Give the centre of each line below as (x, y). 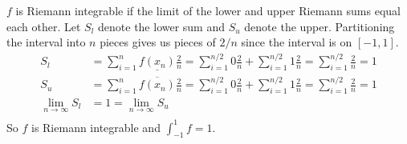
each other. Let (44, 26)
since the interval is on (297, 42)
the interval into (46, 42)
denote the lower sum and (162, 26)
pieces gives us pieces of (158, 42)
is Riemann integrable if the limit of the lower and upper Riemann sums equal (208, 10)
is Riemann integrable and (96, 127)
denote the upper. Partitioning (319, 26)
